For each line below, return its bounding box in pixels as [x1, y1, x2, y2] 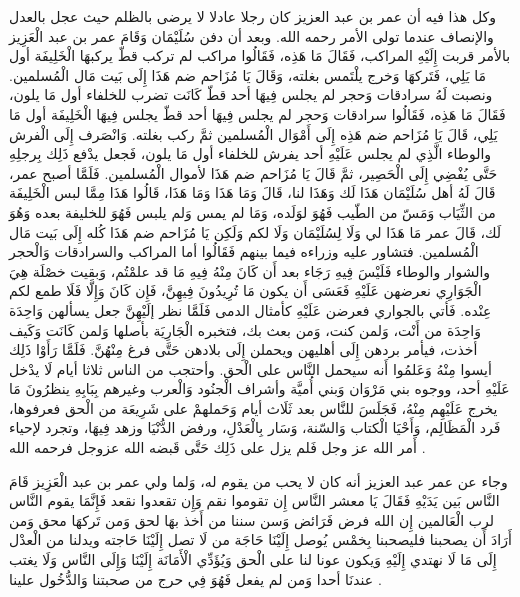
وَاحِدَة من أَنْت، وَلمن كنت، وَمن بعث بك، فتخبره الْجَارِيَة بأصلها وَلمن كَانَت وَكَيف [9, 319, 482, 340]
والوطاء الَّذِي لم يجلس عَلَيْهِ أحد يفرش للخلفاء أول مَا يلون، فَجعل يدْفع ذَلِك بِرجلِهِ [9, 143, 492, 164]
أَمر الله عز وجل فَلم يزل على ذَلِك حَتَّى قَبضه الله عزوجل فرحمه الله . [9, 437, 426, 458]
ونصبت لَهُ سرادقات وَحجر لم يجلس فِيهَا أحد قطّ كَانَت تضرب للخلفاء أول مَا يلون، [9, 84, 493, 105]
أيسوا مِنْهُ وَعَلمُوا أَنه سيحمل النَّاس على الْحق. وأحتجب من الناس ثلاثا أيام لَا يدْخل [9, 358, 492, 379]
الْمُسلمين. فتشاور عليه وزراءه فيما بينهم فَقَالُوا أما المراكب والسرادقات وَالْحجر [9, 241, 479, 262]
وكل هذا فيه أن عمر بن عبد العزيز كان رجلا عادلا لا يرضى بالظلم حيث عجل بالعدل [9, 6, 496, 26]
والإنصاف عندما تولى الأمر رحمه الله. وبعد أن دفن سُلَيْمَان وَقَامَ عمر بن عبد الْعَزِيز [9, 25, 494, 46]
